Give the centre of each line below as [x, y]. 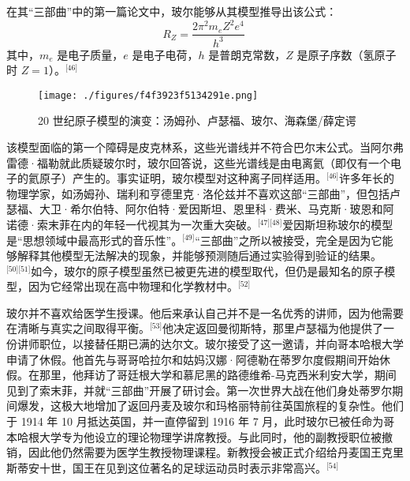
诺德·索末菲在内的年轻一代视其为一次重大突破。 [132, 224]
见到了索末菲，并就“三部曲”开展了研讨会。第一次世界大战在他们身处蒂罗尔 [199, 390]
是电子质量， [90, 54]
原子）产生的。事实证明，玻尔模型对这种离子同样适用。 [183, 178]
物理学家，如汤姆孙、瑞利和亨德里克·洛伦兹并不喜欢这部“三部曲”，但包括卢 [204, 193]
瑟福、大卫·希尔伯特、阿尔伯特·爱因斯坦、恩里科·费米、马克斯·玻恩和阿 [200, 209]
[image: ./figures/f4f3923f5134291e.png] [148, 95]
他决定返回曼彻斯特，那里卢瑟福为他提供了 [273, 328]
